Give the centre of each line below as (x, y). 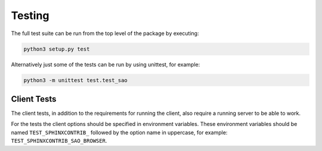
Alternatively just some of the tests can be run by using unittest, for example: (106, 64)
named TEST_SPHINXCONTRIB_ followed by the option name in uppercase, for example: (119, 132)
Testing (30, 15)
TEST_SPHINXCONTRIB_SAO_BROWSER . (59, 141)
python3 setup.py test (57, 49)
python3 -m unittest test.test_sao (75, 80)
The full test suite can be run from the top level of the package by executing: (105, 33)
